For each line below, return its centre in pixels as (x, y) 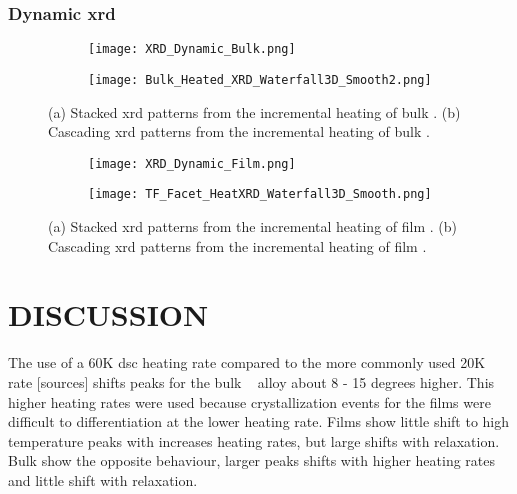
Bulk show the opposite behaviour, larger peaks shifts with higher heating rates (251, 460)
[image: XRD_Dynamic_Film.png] (192, 163)
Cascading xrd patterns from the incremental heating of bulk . (239, 131)
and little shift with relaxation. (103, 479)
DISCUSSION (108, 314)
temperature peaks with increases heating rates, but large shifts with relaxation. (254, 440)
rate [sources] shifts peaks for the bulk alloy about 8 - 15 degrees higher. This (251, 381)
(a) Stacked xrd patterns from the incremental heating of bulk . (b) (254, 111)
